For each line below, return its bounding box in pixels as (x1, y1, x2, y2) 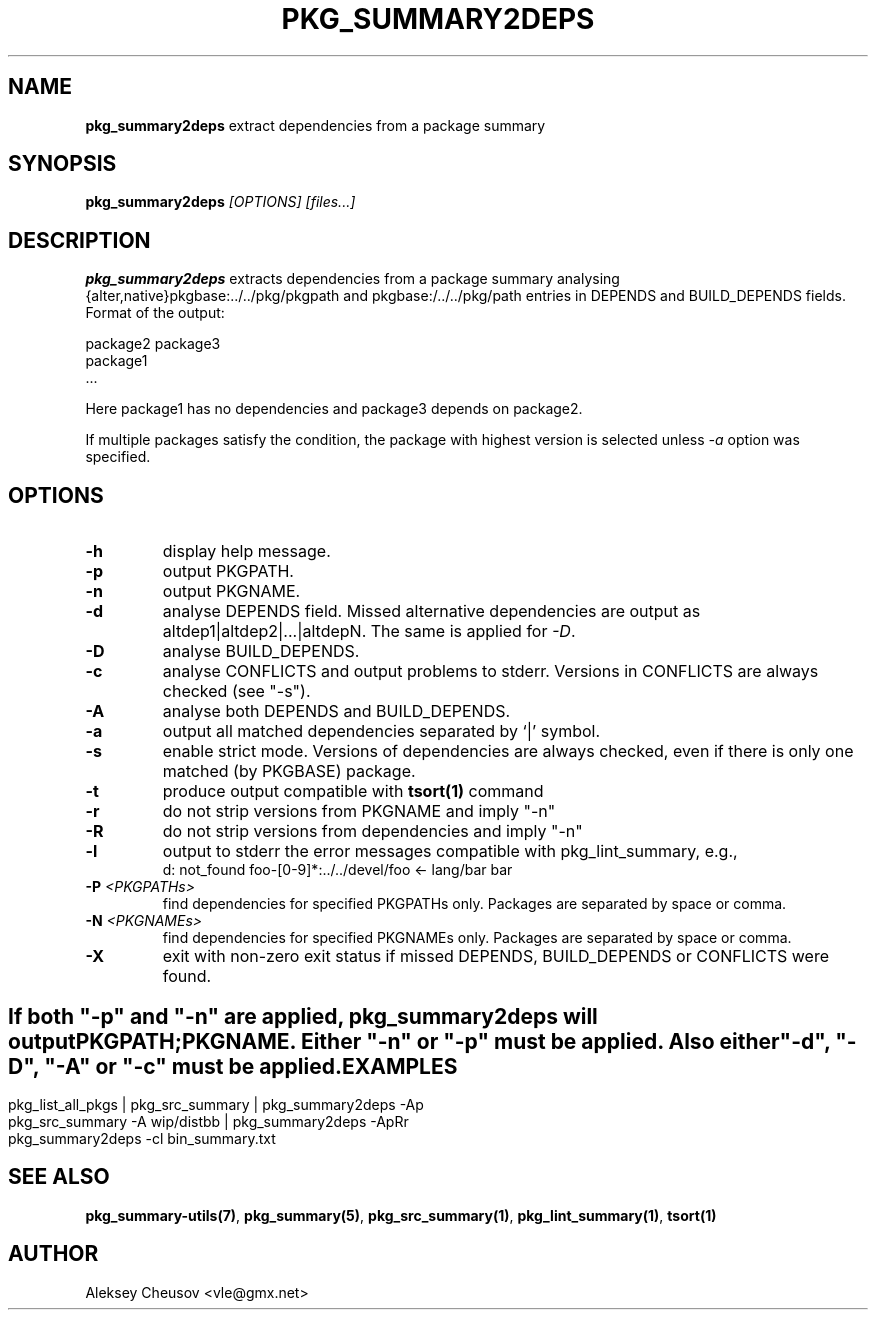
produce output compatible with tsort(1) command (162, 781, 544, 802)
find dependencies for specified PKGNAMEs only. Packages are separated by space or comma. (162, 929, 792, 947)
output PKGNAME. (162, 581, 301, 602)
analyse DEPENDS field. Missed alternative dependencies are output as (162, 601, 701, 622)
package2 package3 (85, 335, 221, 353)
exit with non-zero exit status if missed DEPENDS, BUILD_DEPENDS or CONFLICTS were (162, 946, 829, 967)
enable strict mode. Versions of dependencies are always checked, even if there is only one (162, 741, 854, 762)
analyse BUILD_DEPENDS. (162, 641, 360, 662)
